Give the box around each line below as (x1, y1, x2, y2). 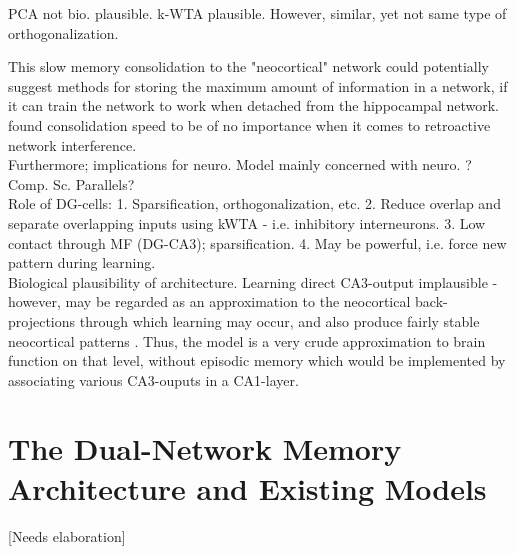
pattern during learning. (8, 252, 156, 273)
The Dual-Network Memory (8, 428, 402, 469)
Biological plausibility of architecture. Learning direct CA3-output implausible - (8, 271, 498, 292)
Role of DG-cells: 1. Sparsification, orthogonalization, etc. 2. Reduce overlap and (8, 193, 501, 214)
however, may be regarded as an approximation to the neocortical (8, 291, 411, 312)
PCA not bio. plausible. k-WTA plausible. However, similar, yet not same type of (8, 3, 507, 23)
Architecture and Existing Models (8, 467, 487, 508)
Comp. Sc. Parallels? (8, 173, 135, 194)
